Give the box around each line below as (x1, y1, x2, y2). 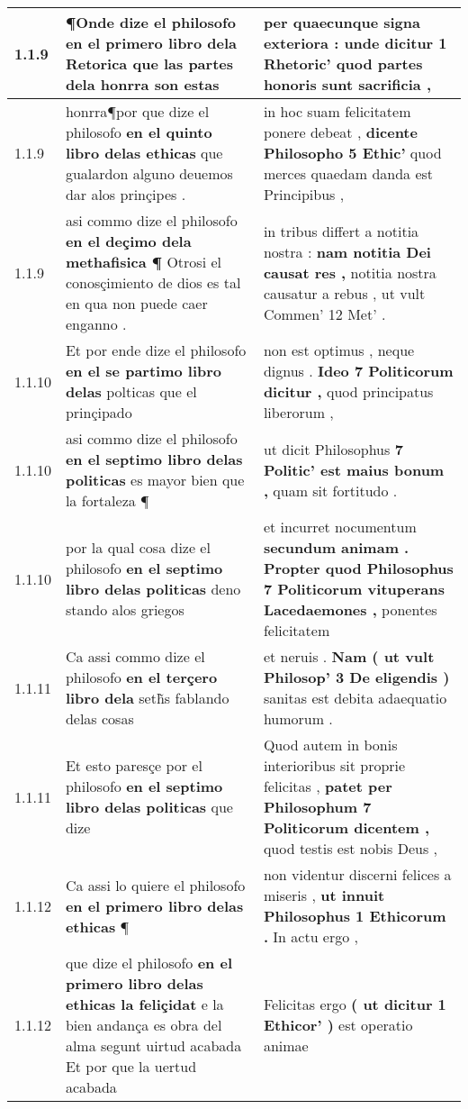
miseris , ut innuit (263, 885, 385, 905)
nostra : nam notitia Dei (263, 241, 431, 262)
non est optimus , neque (263, 340, 415, 360)
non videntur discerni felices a (263, 864, 452, 885)
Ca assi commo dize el (65, 646, 205, 667)
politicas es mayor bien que (65, 469, 245, 490)
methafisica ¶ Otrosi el (65, 251, 221, 272)
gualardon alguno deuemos (65, 163, 233, 184)
